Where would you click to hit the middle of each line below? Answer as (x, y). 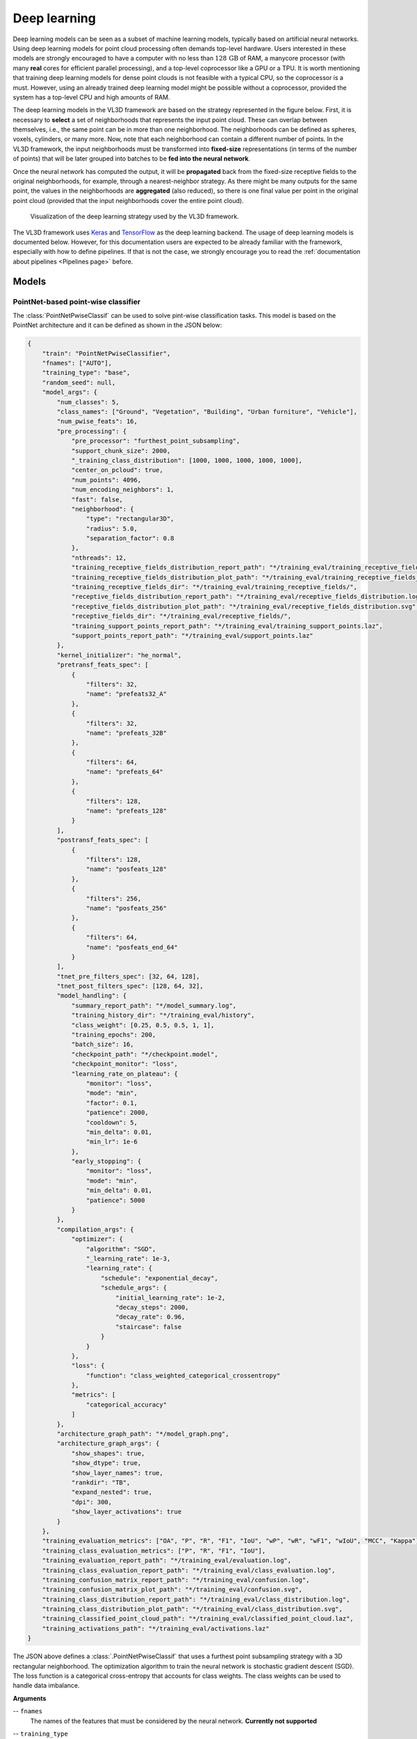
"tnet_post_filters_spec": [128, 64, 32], (130, 986)
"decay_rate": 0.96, (150, 1317)
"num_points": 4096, (106, 480)
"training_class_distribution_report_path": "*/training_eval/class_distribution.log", (196, 1599)
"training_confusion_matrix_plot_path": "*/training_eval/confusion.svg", (172, 1590)
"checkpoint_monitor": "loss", (125, 1064)
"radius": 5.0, (112, 528)
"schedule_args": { (134, 1288)
